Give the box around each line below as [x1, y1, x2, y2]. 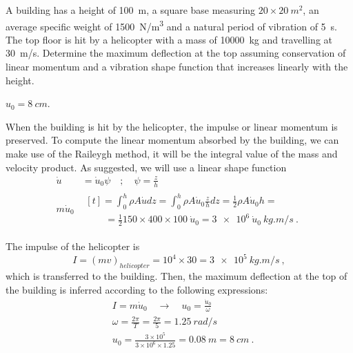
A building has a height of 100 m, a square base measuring [6, 3, 256, 17]
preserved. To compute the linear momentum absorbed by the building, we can [6, 133, 339, 147]
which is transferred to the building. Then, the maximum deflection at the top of [6, 269, 347, 283]
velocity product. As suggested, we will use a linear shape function [6, 160, 287, 174]
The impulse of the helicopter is [6, 239, 140, 254]
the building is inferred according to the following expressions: [6, 282, 268, 296]
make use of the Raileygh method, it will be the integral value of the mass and [6, 146, 338, 160]
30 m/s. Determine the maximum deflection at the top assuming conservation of [6, 46, 346, 60]
